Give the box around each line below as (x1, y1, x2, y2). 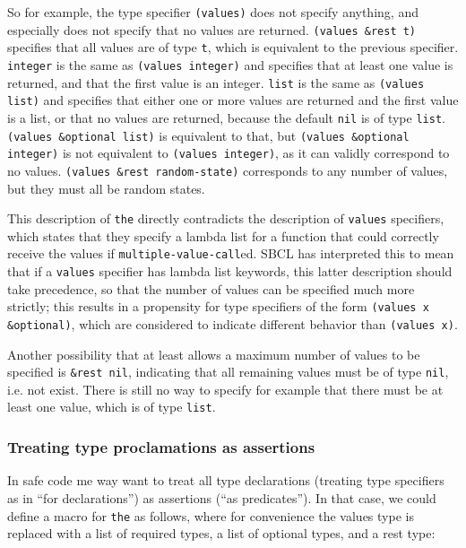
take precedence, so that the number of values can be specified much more (7, 279, 415, 298)
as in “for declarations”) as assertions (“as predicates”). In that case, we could (7, 488, 436, 507)
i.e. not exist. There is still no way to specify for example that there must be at (7, 379, 444, 398)
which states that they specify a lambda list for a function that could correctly (7, 226, 439, 245)
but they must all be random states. (7, 178, 205, 197)
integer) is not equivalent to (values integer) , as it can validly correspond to (7, 144, 450, 162)
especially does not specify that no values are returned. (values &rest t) (7, 20, 417, 39)
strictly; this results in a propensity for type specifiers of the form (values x (7, 297, 429, 316)
